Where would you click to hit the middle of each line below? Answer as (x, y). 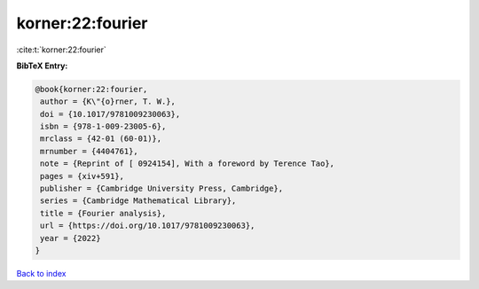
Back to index (41, 273)
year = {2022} (71, 238)
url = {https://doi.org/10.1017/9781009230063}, (148, 226)
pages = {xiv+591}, (82, 176)
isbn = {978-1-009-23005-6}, (103, 127)
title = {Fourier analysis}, (103, 213)
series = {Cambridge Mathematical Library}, (138, 201)
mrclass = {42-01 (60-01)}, (101, 139)
